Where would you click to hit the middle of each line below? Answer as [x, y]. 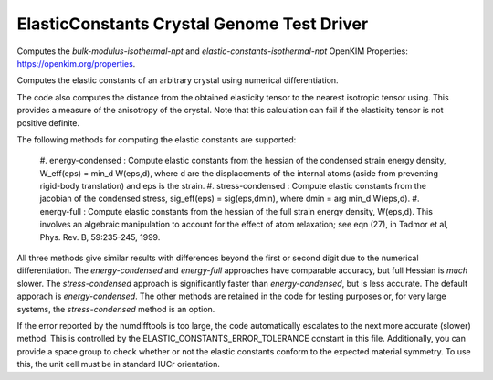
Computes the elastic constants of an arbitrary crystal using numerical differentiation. [178, 80]
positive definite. [48, 122]
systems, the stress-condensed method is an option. [116, 309]
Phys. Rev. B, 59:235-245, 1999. [100, 237]
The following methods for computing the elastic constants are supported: [157, 139]
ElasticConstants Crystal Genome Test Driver [193, 24]
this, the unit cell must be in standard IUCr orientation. [119, 364]
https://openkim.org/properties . [76, 63]
